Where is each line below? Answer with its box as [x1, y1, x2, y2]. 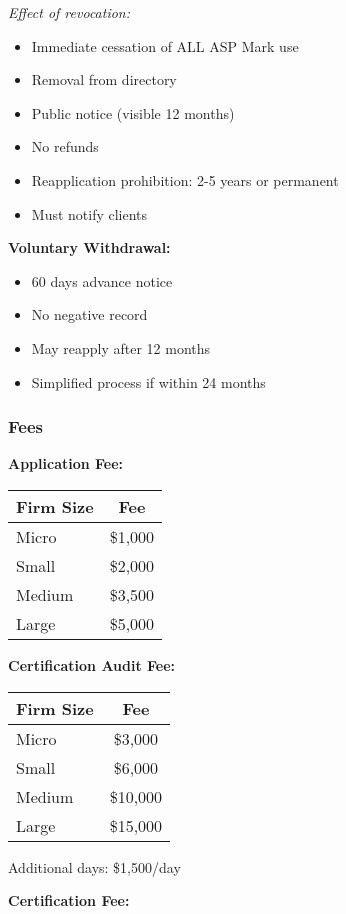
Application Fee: [8, 453, 124, 474]
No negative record [31, 304, 148, 325]
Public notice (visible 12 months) [31, 102, 235, 123]
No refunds [31, 136, 99, 157]
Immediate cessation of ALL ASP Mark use [31, 35, 299, 56]
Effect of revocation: [8, 2, 131, 22]
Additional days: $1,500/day [8, 856, 181, 877]
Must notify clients [31, 203, 148, 224]
